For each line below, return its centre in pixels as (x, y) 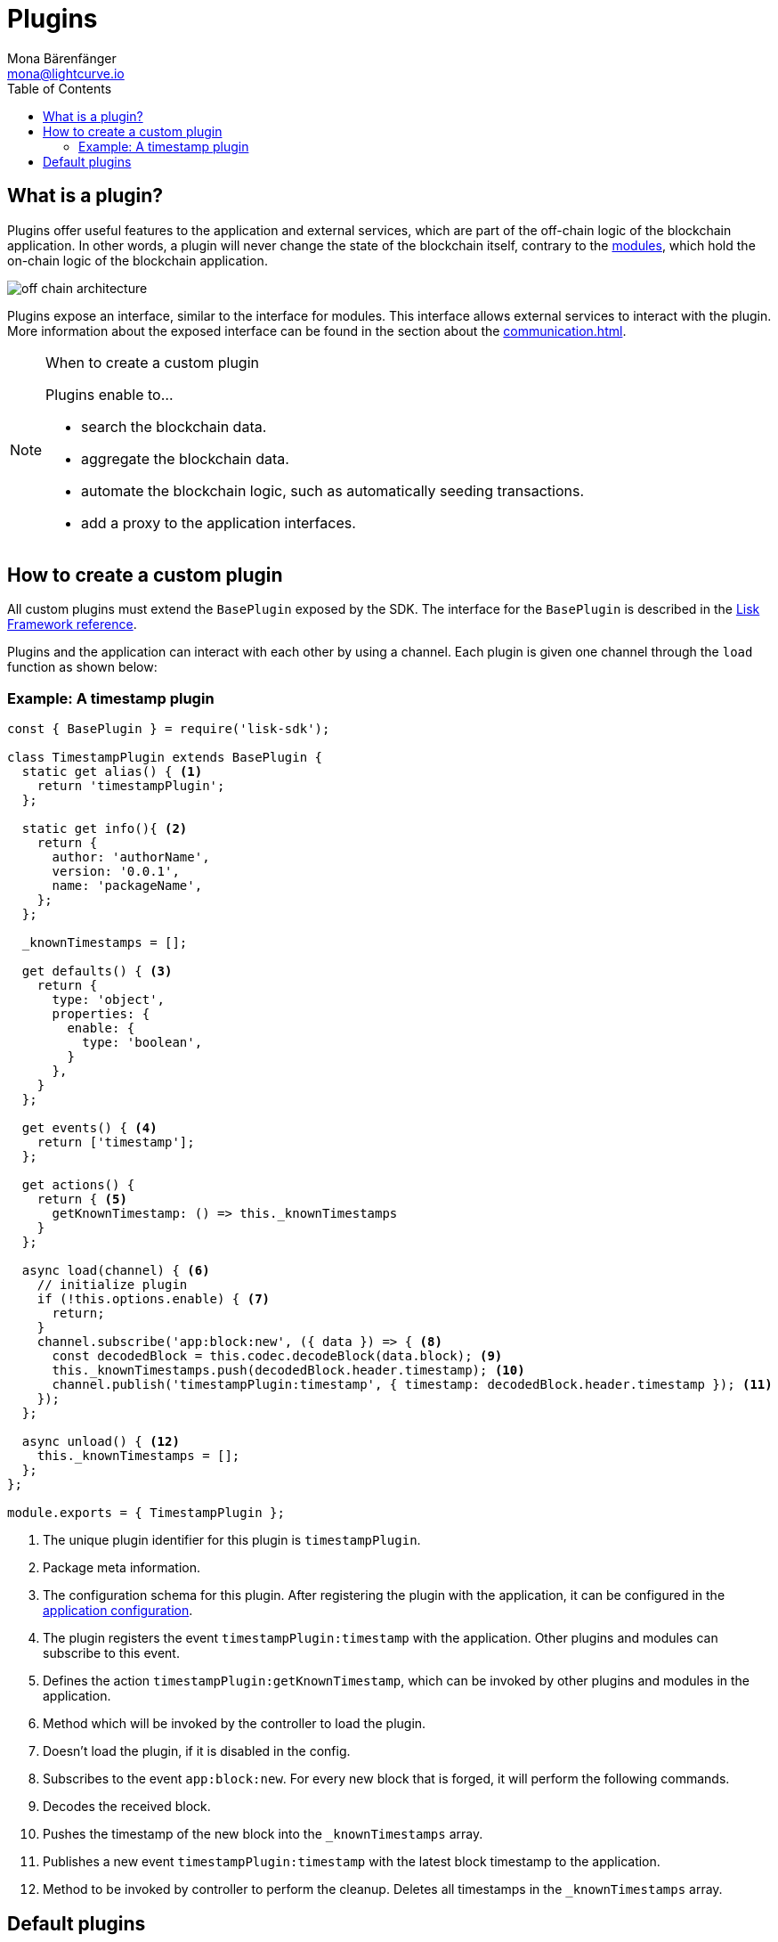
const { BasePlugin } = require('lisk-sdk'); (169, 729)
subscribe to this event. (111, 1653)
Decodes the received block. (127, 1807)
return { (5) (82, 1199)
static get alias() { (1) (112, 772)
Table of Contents (60, 88)
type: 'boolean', (142, 1043)
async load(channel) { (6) (116, 1271)
